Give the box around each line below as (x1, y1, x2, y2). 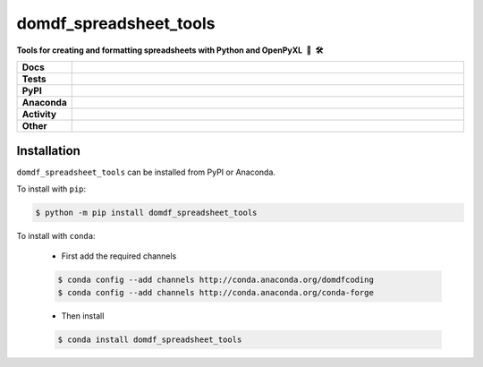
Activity (21, 107, 57, 120)
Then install (61, 310, 105, 321)
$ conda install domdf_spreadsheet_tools (57, 334, 242, 345)
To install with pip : (16, 183, 87, 194)
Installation (16, 143, 80, 158)
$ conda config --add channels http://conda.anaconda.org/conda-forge (57, 287, 375, 297)
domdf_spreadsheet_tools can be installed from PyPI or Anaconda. (16, 166, 276, 178)
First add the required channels (61, 251, 177, 261)
